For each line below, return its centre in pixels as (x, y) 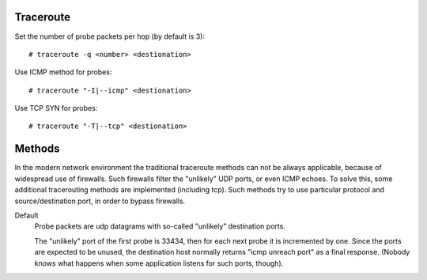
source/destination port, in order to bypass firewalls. (100, 201)
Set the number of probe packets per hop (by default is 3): (110, 36)
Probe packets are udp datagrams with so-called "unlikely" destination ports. (160, 226)
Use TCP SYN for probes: (56, 108)
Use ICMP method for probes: (63, 72)
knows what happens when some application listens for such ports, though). (159, 263)
